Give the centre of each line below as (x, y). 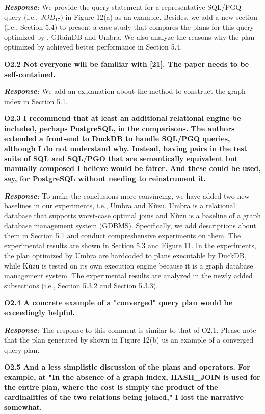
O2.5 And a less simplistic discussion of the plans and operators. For (127, 367)
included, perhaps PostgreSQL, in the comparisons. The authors (120, 128)
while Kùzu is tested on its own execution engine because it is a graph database (129, 265)
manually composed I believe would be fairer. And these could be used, (132, 168)
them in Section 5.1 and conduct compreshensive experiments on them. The (123, 235)
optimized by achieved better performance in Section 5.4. (93, 47)
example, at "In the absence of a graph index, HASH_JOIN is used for (132, 377)
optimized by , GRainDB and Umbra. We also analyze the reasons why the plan (129, 36)
